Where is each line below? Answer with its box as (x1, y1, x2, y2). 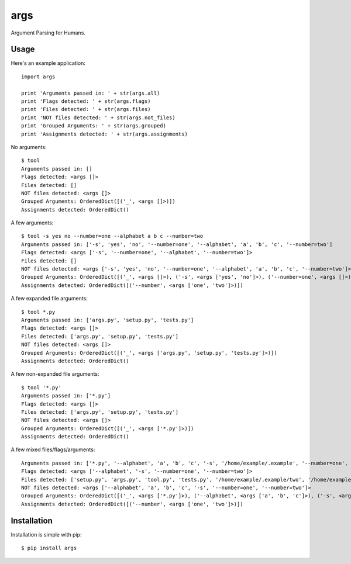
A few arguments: (11, 219, 54, 226)
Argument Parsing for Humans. (11, 29, 86, 36)
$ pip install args (21, 545, 77, 552)
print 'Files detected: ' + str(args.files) (21, 106, 152, 113)
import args (21, 73, 56, 80)
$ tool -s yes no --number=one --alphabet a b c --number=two (21, 233, 204, 240)
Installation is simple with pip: (11, 531, 82, 538)
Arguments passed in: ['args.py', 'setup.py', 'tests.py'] (21, 317, 194, 323)
